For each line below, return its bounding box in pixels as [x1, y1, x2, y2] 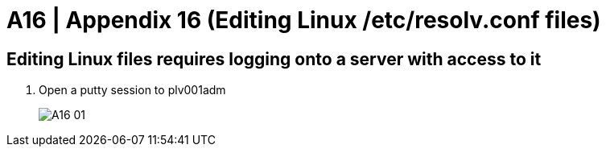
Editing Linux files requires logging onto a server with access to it [6, 48, 542, 69]
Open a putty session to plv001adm [39, 83, 226, 97]
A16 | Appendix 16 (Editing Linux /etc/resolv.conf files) [6, 6, 601, 34]
